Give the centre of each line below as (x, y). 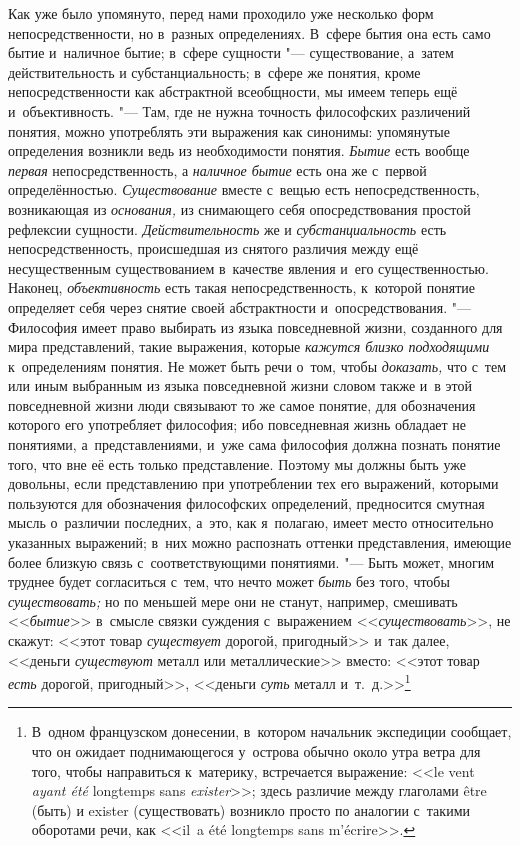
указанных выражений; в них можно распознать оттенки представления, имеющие (260, 542)
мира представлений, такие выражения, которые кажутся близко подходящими (249, 346)
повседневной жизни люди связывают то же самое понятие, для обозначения (242, 404)
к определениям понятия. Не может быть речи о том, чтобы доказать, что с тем (257, 365)
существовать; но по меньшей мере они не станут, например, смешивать (233, 600)
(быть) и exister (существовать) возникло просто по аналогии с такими (250, 809)
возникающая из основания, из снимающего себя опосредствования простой (239, 208)
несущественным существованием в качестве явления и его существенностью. (248, 267)
